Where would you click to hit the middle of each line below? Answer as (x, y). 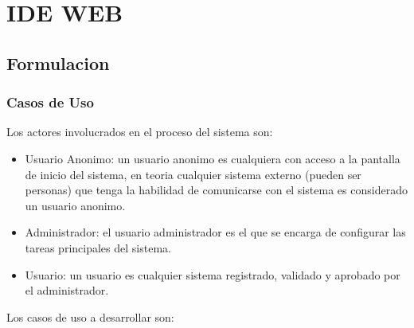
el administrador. (67, 290)
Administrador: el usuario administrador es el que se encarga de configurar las (215, 232)
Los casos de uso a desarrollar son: (90, 316)
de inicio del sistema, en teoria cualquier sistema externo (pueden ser (193, 174)
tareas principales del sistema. (98, 247)
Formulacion (58, 62)
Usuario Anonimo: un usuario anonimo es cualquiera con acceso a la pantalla (213, 158)
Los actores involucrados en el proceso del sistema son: (140, 132)
